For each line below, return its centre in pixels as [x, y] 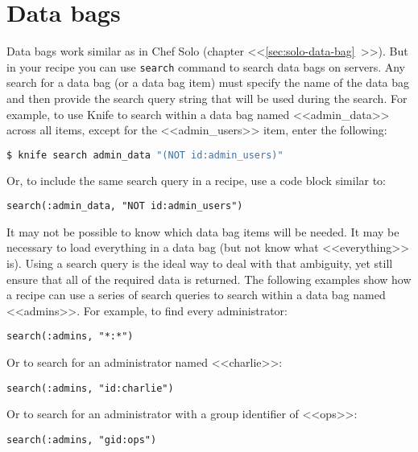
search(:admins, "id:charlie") [90, 388]
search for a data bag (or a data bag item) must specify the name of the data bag [208, 82]
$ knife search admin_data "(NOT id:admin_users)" [145, 155]
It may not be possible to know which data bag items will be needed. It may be [203, 231]
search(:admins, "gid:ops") [82, 440]
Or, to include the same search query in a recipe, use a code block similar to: [197, 180]
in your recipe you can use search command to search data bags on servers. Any [206, 66]
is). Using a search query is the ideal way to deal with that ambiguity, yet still [200, 263]
